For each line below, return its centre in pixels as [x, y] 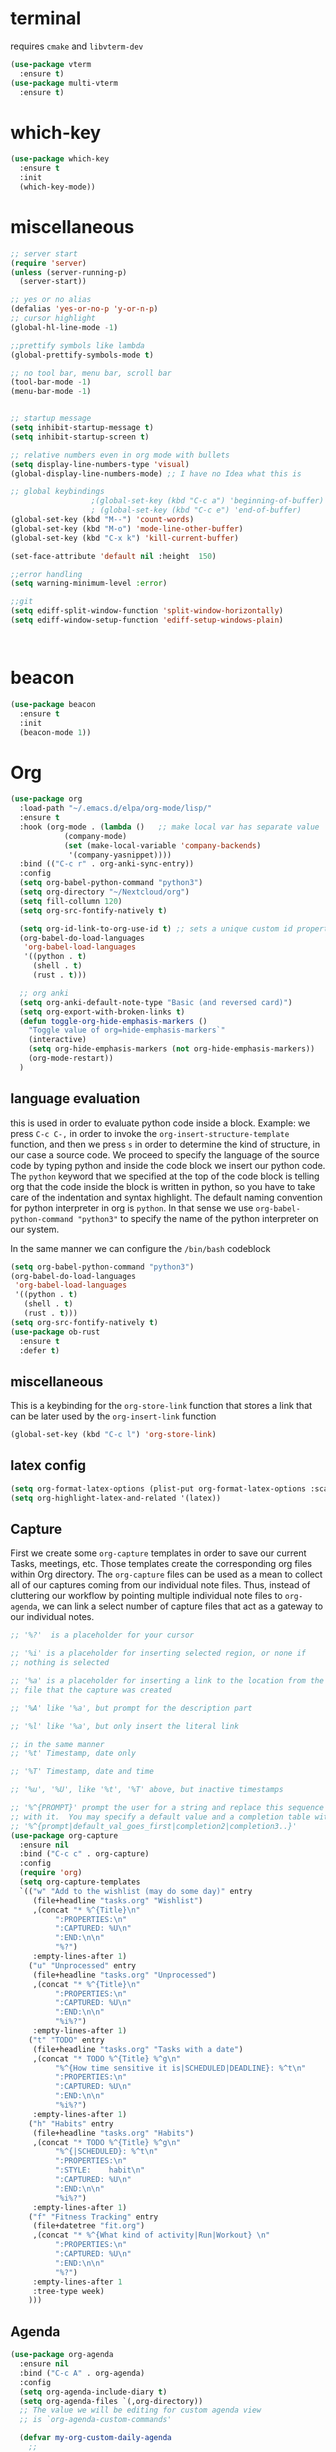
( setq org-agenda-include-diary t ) [93, 2392]
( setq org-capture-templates [80, 1882]
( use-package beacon [53, 704]
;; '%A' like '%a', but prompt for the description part [131, 1708]
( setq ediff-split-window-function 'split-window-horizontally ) [147, 611]
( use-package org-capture [64, 1835]
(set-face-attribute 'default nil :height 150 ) [113, 556]
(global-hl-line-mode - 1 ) [64, 327]
